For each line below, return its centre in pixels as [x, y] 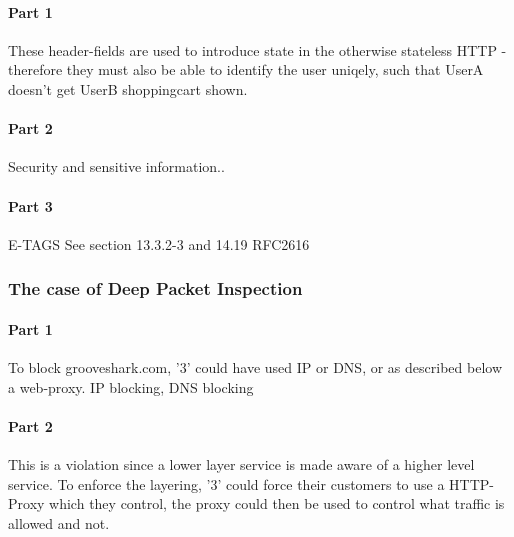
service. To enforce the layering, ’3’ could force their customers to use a [226, 483]
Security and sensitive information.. [116, 166]
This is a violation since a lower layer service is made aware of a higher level [241, 463]
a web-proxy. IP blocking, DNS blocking [131, 386]
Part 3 [30, 205]
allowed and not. [59, 522]
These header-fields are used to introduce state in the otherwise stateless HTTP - [257, 49]
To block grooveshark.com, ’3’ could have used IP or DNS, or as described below [255, 367]
